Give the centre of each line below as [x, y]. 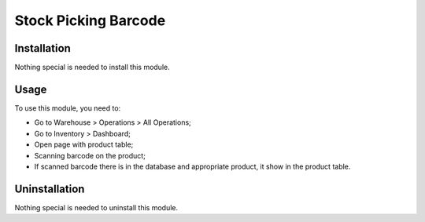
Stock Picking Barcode [90, 20]
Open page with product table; [84, 144]
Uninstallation [50, 189]
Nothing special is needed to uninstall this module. [96, 207]
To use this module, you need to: [68, 108]
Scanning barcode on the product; [90, 155]
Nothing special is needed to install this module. [92, 67]
